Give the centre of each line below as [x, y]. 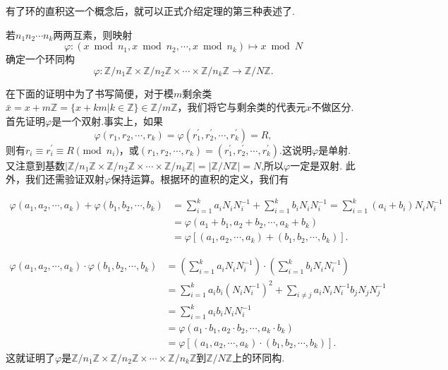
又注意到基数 [35, 165]
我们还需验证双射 [65, 179]
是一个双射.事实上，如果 [108, 120]
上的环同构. [259, 357]
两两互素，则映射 [93, 34]
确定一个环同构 [40, 59]
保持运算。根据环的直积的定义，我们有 [200, 179]
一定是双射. [316, 165]
